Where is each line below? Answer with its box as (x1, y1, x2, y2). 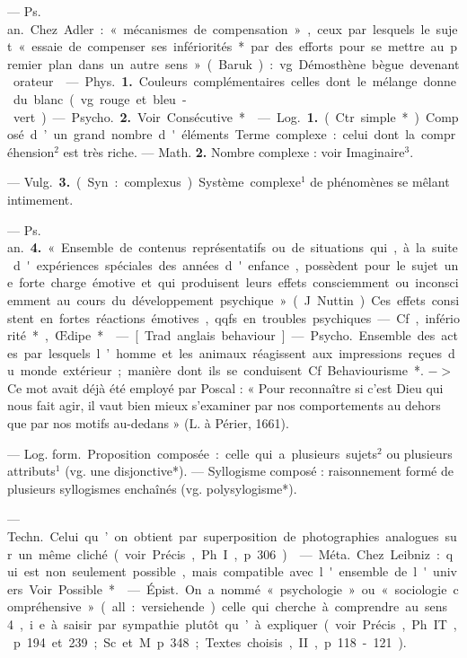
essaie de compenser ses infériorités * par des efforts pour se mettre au (31, 37, 445, 56)
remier (7, 54, 42, 73)
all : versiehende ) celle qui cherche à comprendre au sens (111, 597, 448, 616)
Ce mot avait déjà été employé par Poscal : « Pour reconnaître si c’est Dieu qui (7, 378, 444, 397)
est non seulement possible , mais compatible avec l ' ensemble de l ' (23, 562, 427, 581)
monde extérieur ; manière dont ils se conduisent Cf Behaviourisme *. (20, 361, 424, 380)
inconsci (415, 273, 459, 292)
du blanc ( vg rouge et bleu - (13, 89, 187, 108)
